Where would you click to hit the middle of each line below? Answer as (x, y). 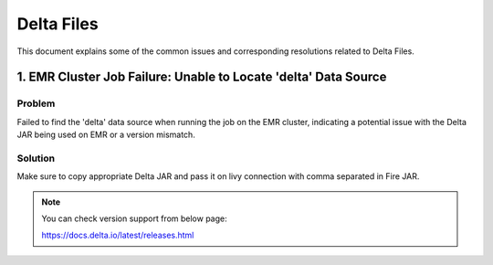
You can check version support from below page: (134, 218)
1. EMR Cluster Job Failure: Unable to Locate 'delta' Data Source (202, 77)
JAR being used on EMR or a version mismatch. (106, 135)
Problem (36, 103)
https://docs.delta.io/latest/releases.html (118, 235)
